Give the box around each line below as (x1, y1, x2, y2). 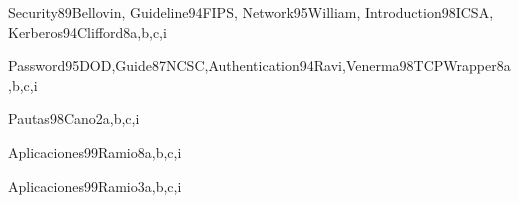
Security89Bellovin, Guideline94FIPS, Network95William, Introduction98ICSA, (8, 2, 494, 22)
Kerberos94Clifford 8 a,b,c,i (8, 21, 167, 42)
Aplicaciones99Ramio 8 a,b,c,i (8, 141, 182, 162)
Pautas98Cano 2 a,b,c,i (8, 108, 140, 129)
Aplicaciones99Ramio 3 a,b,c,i (8, 175, 182, 196)
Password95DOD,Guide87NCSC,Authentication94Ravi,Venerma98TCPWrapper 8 (8, 55, 504, 76)
